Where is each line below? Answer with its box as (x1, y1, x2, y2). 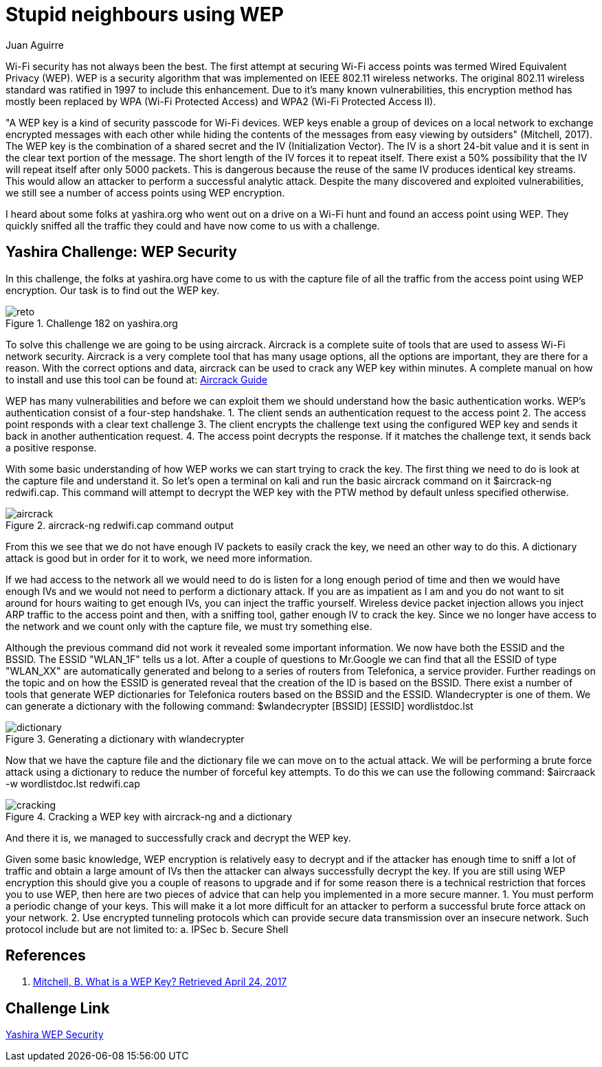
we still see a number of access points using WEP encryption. (5, 186, 285, 199)
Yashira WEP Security (5, 1029, 104, 1041)
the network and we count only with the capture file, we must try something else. (5, 620, 372, 632)
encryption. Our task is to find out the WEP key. (5, 284, 220, 296)
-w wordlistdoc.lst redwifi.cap (5, 777, 140, 789)
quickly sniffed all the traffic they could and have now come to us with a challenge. (5, 219, 380, 232)
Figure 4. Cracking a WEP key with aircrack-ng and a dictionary (5, 810, 292, 822)
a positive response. (5, 441, 97, 453)
